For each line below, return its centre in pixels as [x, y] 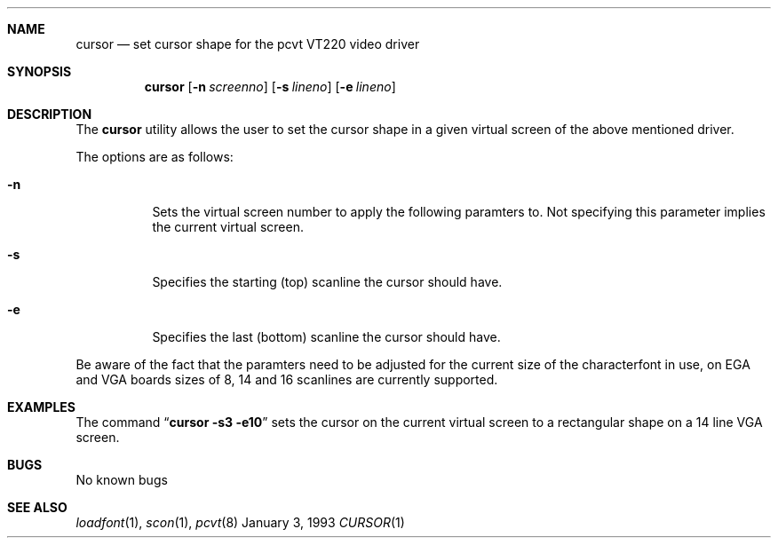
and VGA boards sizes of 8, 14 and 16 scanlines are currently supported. [287, 379]
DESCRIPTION [50, 114]
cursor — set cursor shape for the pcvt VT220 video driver [248, 44]
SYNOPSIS [40, 71]
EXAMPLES [41, 407]
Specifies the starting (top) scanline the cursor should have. [327, 282]
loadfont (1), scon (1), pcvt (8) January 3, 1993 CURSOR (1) [240, 522]
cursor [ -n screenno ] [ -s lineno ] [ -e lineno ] [270, 87]
